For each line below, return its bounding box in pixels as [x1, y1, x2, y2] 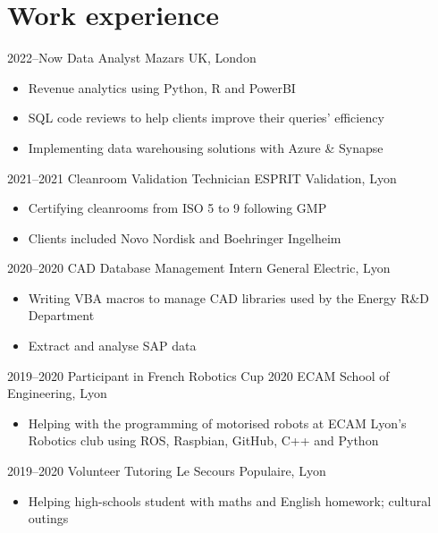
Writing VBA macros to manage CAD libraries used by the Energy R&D [28, 288, 430, 307]
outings [28, 509, 69, 528]
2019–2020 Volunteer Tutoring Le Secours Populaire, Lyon [7, 461, 326, 480]
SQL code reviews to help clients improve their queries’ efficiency [28, 108, 384, 127]
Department [28, 306, 95, 325]
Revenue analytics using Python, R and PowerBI [28, 78, 296, 97]
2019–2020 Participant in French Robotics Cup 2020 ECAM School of [7, 366, 390, 385]
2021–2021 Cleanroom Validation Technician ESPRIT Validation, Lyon [7, 168, 397, 187]
